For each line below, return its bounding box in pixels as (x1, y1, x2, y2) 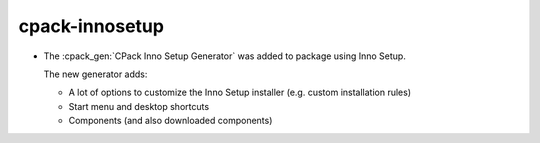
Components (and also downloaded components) (68, 115, 273, 127)
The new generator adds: (43, 68, 148, 80)
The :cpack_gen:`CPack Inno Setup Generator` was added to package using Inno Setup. (43, 50, 407, 62)
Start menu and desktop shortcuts (68, 100, 210, 112)
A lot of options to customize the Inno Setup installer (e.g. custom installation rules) (68, 86, 412, 99)
